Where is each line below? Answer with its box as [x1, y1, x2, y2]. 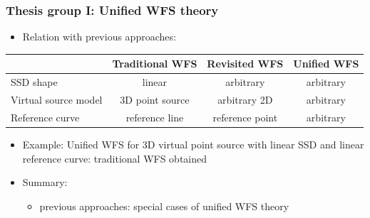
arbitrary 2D [217, 92, 273, 107]
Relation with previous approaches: [22, 29, 176, 44]
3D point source [120, 92, 190, 107]
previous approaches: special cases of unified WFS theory [39, 198, 289, 213]
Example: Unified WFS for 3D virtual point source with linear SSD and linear [22, 136, 364, 151]
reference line [125, 109, 184, 124]
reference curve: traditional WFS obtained [22, 151, 207, 165]
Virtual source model [11, 92, 103, 107]
